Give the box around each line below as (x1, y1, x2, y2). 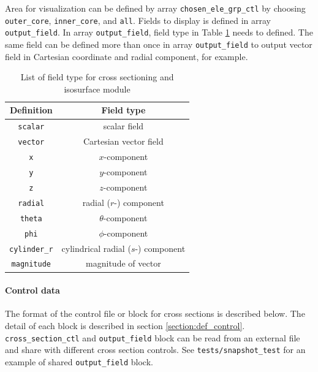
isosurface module (64, 82, 131, 95)
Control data (5, 284, 60, 297)
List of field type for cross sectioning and (20, 70, 174, 83)
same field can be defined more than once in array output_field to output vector (5, 37, 312, 50)
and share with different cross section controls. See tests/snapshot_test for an (5, 343, 306, 356)
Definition (9, 104, 53, 116)
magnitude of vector (86, 257, 161, 270)
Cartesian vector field (83, 135, 164, 148)
